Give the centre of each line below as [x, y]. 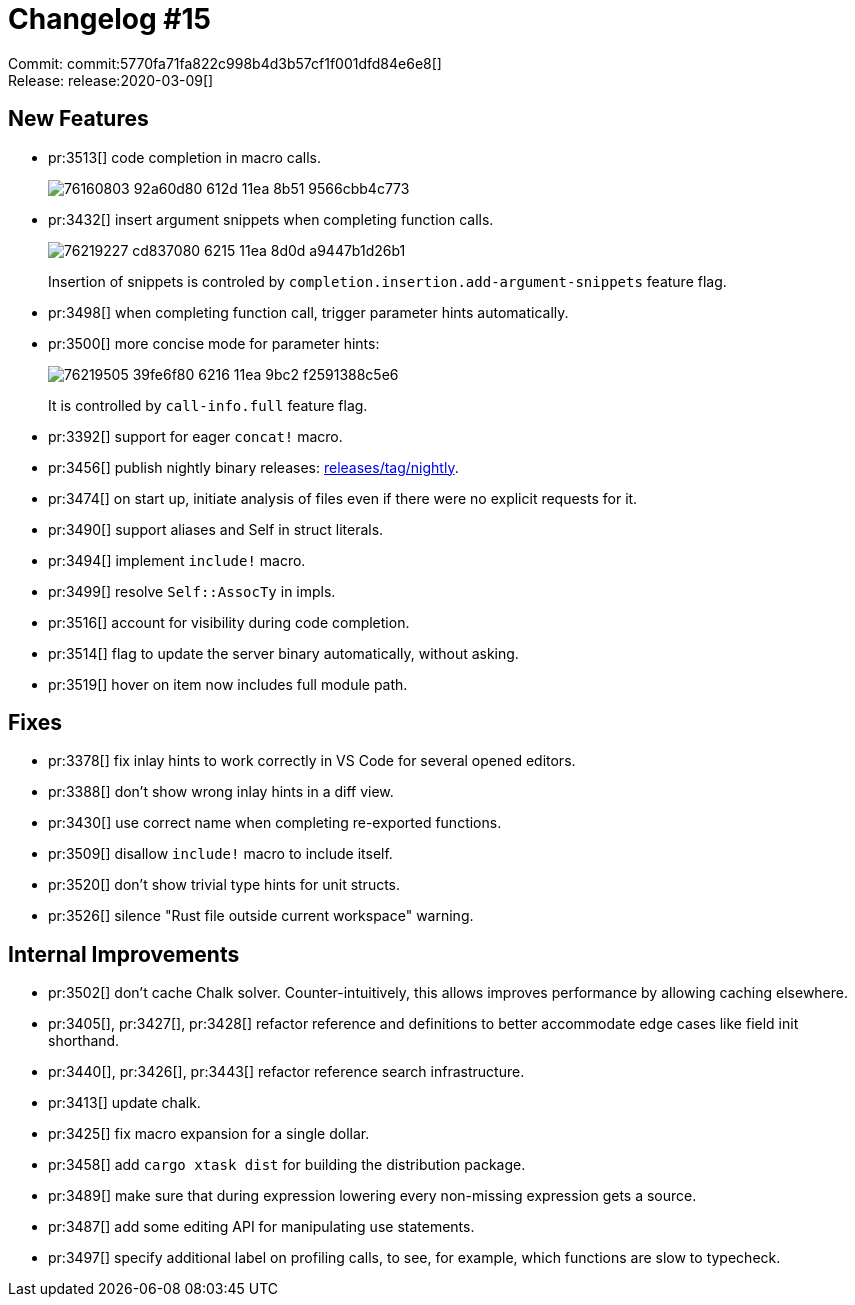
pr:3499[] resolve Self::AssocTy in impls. [192, 591]
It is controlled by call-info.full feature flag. [208, 405]
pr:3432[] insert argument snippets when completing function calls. [271, 219]
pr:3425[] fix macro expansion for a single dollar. [209, 1134]
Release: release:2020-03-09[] [111, 80]
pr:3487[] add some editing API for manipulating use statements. [261, 1227]
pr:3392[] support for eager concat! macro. [195, 436]
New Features [78, 119]
